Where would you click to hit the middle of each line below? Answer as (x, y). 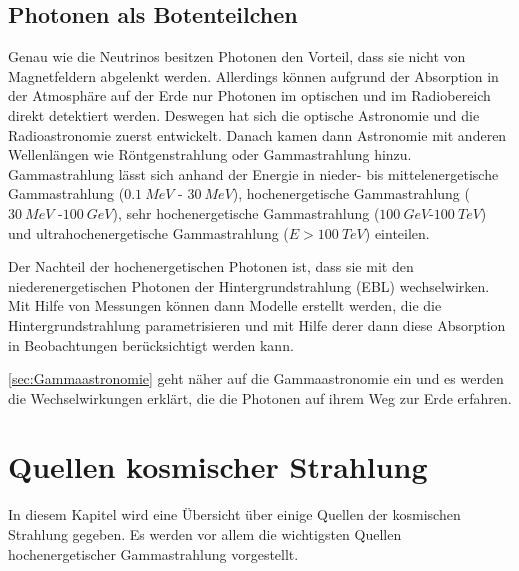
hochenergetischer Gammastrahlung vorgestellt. (153, 553)
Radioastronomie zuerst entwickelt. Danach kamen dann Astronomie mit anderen (257, 134)
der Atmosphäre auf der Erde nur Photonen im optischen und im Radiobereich (249, 95)
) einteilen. (397, 232)
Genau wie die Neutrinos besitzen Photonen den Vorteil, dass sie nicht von (237, 56)
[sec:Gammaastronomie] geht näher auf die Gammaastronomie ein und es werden (256, 378)
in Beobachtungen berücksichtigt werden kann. (151, 344)
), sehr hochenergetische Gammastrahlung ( (246, 212)
